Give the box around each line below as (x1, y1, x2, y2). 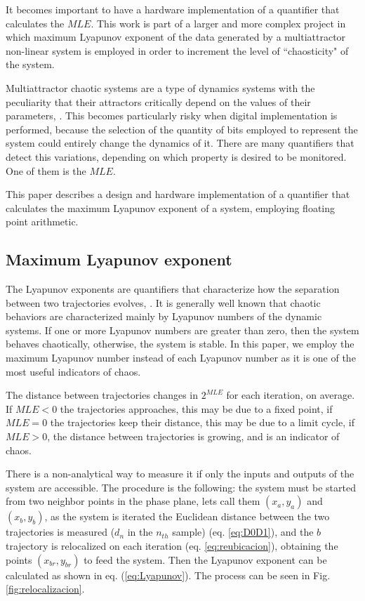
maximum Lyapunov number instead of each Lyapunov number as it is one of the (6, 350, 356, 365)
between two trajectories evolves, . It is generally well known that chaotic (6, 295, 321, 310)
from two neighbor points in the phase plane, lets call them (6, 494, 260, 508)
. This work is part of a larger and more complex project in (91, 15, 346, 30)
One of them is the (6, 163, 86, 178)
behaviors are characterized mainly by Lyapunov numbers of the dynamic (6, 309, 322, 324)
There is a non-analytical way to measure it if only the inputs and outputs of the (6, 466, 354, 481)
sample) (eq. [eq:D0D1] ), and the (172, 524, 314, 539)
